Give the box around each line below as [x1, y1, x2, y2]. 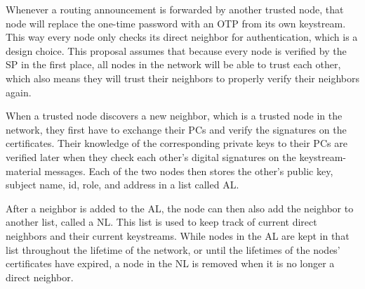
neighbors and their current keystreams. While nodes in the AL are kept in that [6, 228, 350, 243]
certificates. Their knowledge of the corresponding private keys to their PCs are [6, 136, 347, 150]
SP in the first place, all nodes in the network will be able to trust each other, [6, 57, 341, 72]
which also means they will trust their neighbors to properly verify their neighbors [6, 70, 359, 85]
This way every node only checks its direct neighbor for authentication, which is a [6, 30, 358, 44]
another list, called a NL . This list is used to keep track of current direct [6, 214, 317, 229]
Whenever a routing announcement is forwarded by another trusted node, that [6, 2, 344, 16]
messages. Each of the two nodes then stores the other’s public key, [44, 163, 333, 178]
